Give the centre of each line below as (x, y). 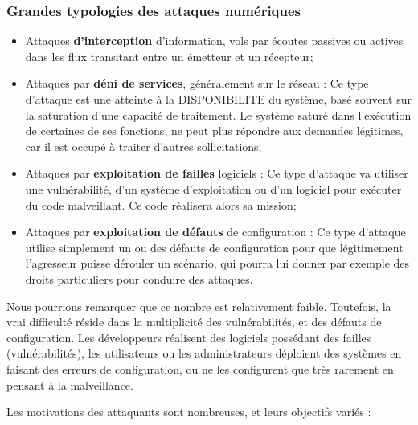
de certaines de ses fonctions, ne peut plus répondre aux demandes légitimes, (214, 131)
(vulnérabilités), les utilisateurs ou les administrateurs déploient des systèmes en (204, 353)
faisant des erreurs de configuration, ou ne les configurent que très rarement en (200, 368)
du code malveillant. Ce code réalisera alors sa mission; (161, 204)
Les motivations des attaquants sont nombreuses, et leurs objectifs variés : (189, 412)
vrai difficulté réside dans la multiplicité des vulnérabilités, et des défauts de (194, 322)
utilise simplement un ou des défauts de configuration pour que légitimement (214, 247)
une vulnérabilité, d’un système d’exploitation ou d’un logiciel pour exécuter (213, 188)
